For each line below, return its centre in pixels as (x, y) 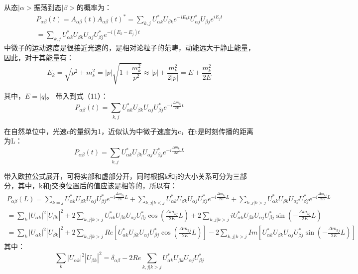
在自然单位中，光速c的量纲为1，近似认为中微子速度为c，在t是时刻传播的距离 (129, 131)
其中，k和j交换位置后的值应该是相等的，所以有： (97, 186)
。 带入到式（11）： (77, 95)
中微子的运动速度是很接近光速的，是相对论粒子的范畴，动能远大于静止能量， (129, 48)
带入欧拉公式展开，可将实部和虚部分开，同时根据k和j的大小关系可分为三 (122, 176)
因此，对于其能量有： (39, 57)
